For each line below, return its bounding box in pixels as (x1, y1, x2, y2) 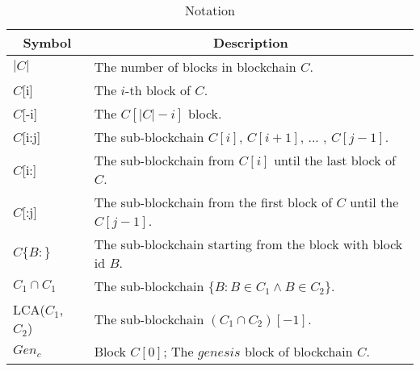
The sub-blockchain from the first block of (94, 193, 333, 211)
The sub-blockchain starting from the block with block (94, 235, 403, 253)
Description (213, 33, 288, 52)
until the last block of (274, 151, 396, 169)
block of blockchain (244, 342, 353, 361)
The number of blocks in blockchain (94, 57, 296, 76)
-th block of (125, 81, 191, 99)
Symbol (23, 33, 72, 52)
